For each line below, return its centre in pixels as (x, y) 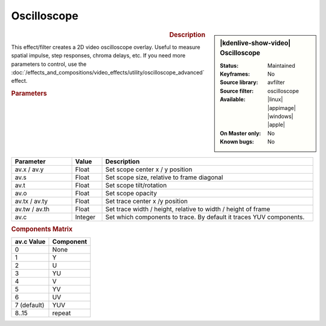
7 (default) (30, 305)
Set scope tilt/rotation (136, 185)
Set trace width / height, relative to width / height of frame (188, 209)
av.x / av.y (29, 169)
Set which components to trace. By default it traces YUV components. (205, 217)
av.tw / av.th (32, 209)
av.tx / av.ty (31, 201)
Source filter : (237, 91)
